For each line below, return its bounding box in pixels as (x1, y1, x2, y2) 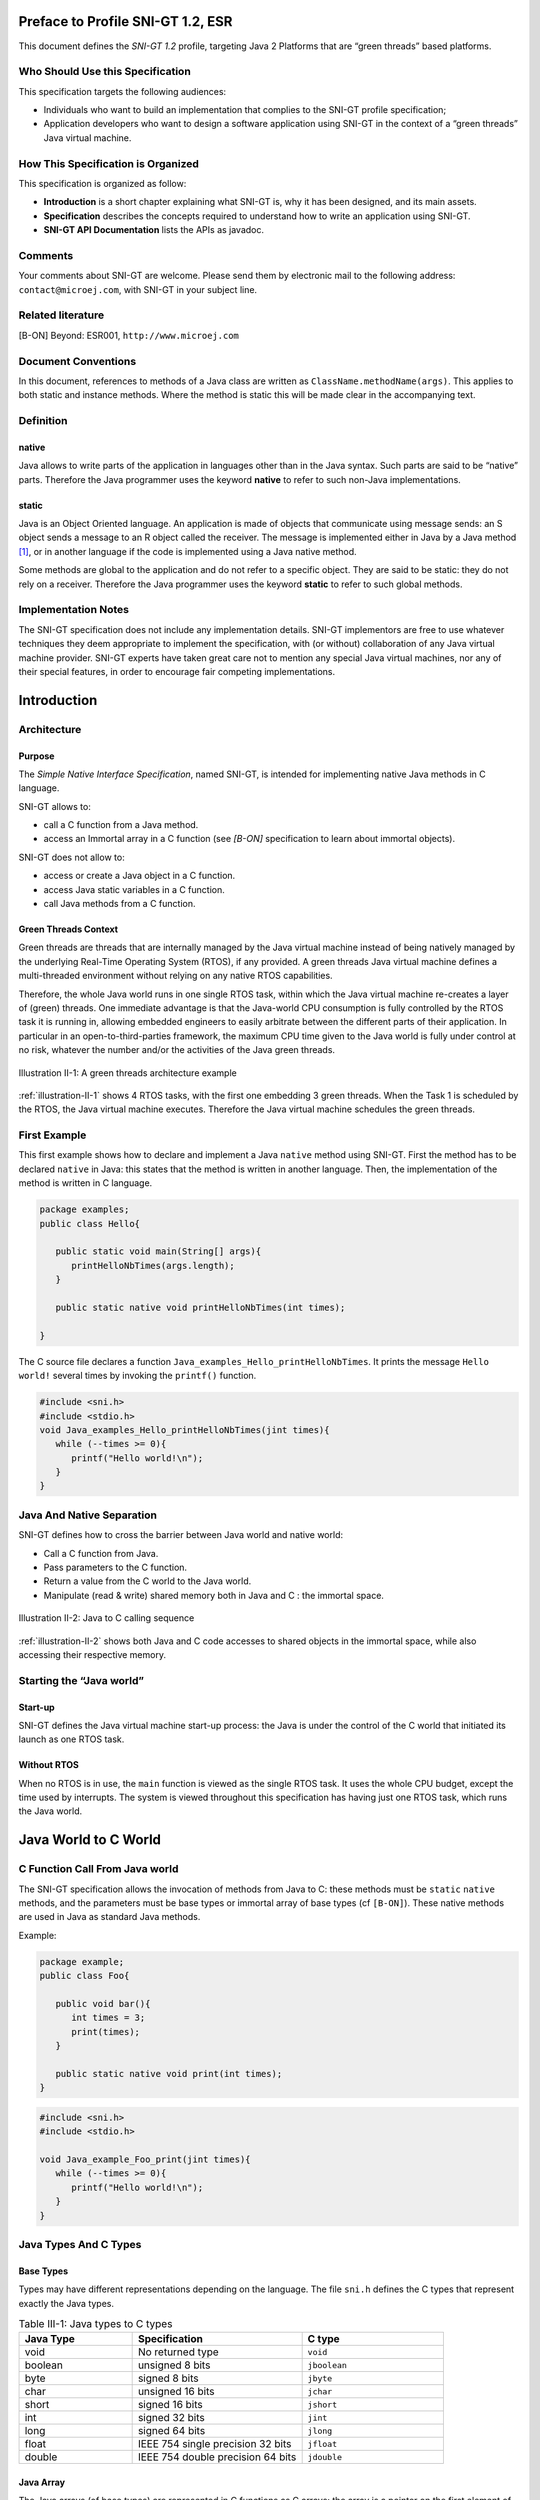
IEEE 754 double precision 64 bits (137, 2450, 297, 2464)
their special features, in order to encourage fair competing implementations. (18, 665, 335, 677)
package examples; (39, 1204, 130, 1215)
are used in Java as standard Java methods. (18, 1911, 201, 1923)
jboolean (307, 2360, 347, 2370)
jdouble (307, 2451, 343, 2462)
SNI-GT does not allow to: (18, 851, 125, 863)
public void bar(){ (55, 1998, 151, 2009)
